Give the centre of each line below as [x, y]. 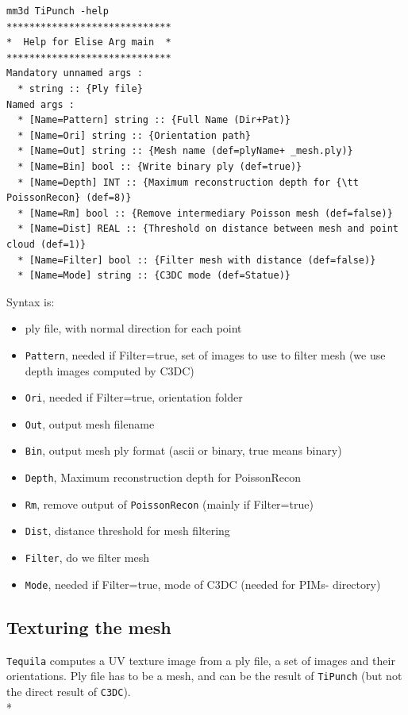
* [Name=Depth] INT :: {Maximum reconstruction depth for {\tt [188, 182]
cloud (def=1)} [46, 244]
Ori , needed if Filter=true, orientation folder [134, 397]
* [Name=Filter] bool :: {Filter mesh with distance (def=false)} [197, 260]
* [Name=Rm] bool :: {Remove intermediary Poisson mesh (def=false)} [205, 213]
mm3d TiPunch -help [58, 11]
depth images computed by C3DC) [110, 370]
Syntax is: [31, 301]
